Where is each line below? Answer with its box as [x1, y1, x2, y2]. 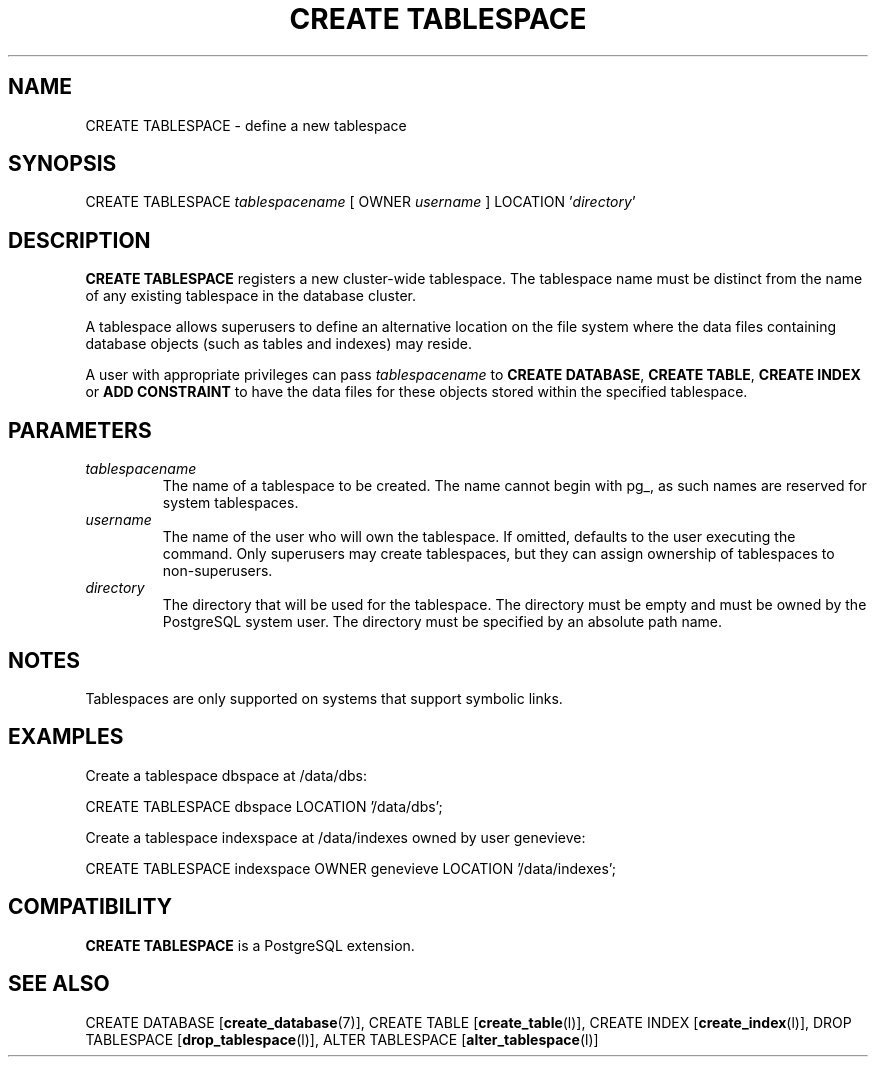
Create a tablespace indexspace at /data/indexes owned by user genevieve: [85, 828, 586, 846]
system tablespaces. [162, 494, 299, 512]
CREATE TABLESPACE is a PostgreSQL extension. [85, 936, 415, 954]
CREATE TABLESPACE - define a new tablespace [85, 116, 407, 134]
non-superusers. [162, 562, 273, 580]
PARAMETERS [8, 417, 152, 443]
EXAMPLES [8, 724, 124, 750]
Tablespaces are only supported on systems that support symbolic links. [85, 689, 563, 707]
